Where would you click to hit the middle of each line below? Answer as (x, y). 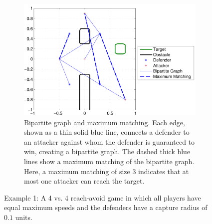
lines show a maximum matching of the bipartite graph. (109, 161)
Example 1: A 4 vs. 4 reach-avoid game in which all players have (103, 197)
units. (24, 217)
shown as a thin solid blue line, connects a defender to (107, 132)
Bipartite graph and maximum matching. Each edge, (105, 122)
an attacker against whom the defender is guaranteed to (109, 141)
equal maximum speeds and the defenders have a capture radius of (106, 207)
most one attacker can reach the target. (84, 181)
